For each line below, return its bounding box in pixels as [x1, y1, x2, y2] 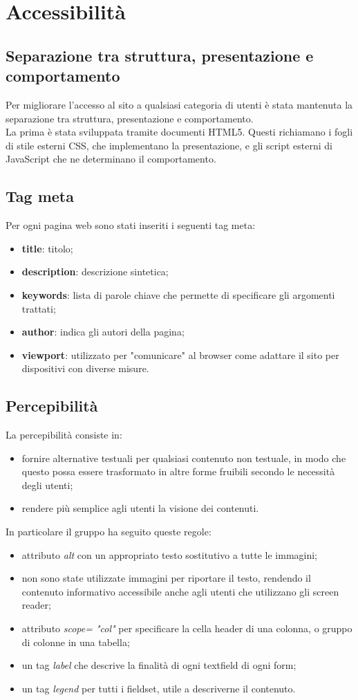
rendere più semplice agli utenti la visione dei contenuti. [21, 501, 259, 515]
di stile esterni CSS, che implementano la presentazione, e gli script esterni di [6, 138, 333, 152]
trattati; [21, 301, 56, 315]
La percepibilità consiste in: [6, 427, 122, 442]
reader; [21, 598, 51, 612]
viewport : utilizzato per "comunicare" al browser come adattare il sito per [21, 347, 339, 362]
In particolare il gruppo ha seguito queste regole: [6, 524, 211, 539]
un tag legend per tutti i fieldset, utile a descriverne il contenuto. [21, 681, 296, 695]
